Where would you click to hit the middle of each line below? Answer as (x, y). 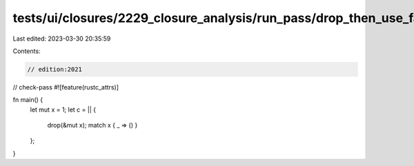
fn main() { (28, 100)
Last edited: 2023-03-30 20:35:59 (62, 39)
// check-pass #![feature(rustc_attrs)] (66, 87)
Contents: (27, 51)
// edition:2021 (55, 69)
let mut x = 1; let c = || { (63, 110)
